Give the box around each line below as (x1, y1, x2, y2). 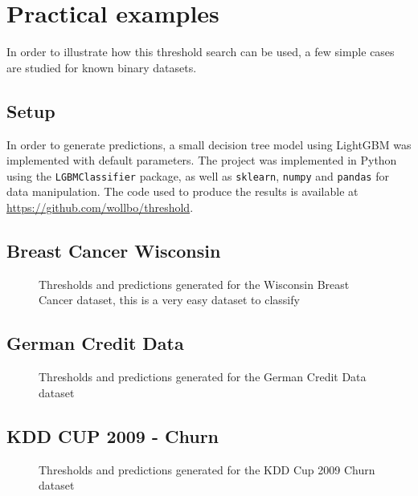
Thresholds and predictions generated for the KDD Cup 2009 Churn (39, 461, 375, 478)
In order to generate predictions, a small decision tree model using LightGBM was (6, 136, 412, 152)
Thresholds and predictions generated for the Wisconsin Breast (39, 275, 350, 292)
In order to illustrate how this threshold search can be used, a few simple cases (6, 43, 395, 60)
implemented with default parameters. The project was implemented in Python (6, 152, 397, 169)
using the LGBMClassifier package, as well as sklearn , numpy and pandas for (6, 167, 389, 184)
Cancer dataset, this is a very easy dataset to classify (39, 291, 300, 308)
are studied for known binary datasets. (6, 59, 197, 75)
